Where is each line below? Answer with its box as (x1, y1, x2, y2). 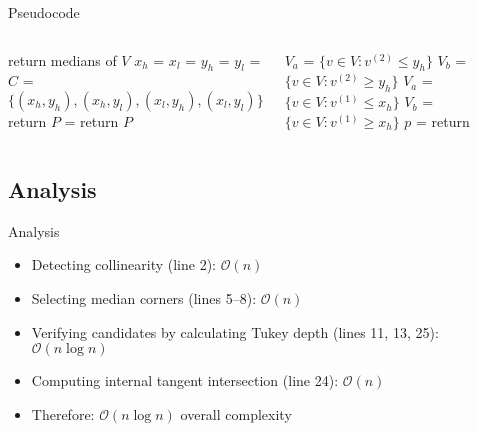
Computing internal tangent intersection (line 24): (31, 370, 339, 391)
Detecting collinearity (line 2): (31, 254, 216, 275)
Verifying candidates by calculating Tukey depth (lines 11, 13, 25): (31, 321, 439, 342)
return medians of (8, 49, 117, 70)
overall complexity (180, 403, 292, 424)
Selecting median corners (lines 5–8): (31, 287, 257, 308)
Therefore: (31, 403, 95, 424)
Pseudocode (8, 2, 80, 22)
